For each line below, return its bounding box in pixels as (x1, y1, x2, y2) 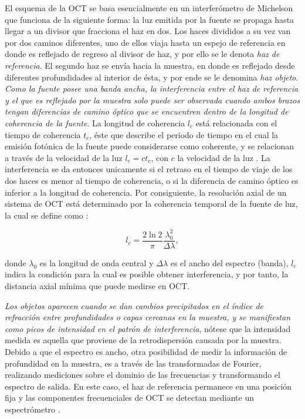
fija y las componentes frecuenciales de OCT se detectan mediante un (5, 391, 254, 404)
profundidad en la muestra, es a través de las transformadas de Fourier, (5, 357, 262, 369)
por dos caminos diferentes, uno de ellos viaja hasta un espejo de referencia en (5, 36, 286, 48)
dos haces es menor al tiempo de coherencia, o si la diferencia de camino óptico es (5, 174, 299, 186)
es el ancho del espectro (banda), (170, 256, 289, 269)
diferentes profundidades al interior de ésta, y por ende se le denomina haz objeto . (5, 71, 299, 83)
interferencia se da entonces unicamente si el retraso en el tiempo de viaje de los (5, 163, 293, 175)
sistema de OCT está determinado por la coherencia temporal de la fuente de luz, (5, 197, 298, 210)
